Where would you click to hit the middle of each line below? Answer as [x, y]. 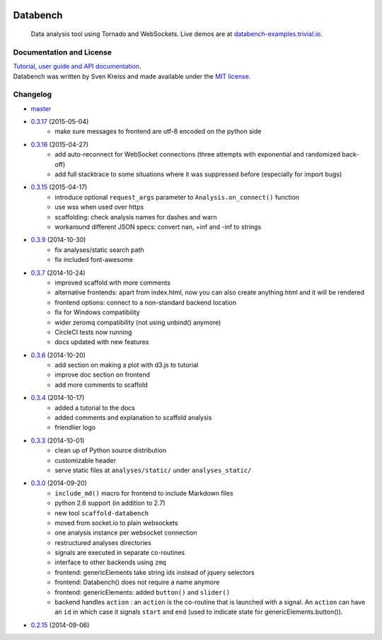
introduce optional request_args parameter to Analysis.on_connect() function [177, 197]
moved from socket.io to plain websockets [116, 522]
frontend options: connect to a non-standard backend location [146, 302]
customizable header [86, 460]
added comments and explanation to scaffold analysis [133, 418]
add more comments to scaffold [101, 384]
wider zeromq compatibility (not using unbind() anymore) [138, 322]
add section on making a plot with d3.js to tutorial [127, 365]
